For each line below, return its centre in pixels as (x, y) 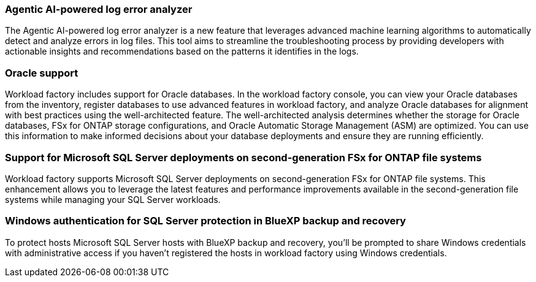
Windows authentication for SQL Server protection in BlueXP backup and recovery (205, 221)
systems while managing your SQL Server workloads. (113, 199)
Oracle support (42, 73)
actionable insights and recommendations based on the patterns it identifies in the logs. (182, 51)
